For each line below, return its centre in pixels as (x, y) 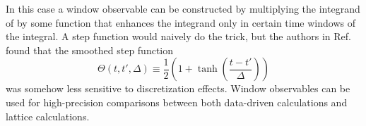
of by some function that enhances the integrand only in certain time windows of (181, 22)
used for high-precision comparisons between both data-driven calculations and (177, 102)
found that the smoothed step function (90, 50)
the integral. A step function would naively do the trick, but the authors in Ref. (178, 36)
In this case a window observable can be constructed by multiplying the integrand (183, 8)
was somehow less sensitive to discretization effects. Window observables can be (178, 88)
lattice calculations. (48, 116)
